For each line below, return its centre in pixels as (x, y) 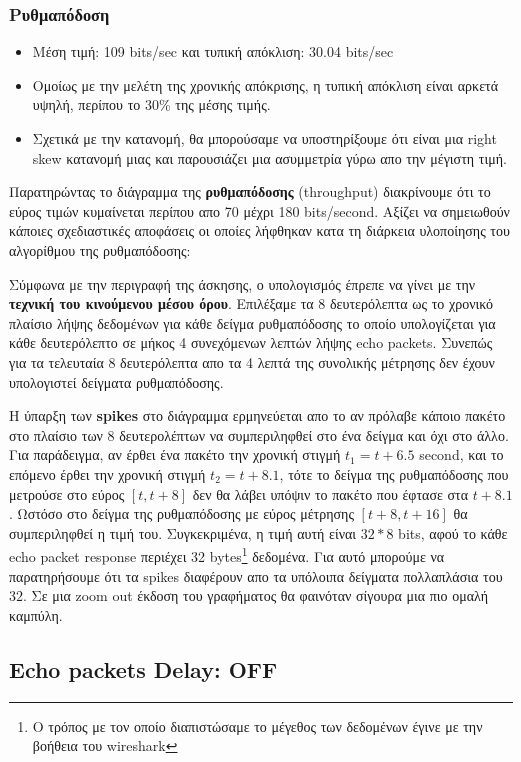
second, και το (461, 454)
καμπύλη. (36, 614)
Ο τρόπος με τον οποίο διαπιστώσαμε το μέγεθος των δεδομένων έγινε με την (257, 725)
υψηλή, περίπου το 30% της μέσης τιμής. (151, 104)
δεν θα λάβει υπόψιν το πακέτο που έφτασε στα (330, 493)
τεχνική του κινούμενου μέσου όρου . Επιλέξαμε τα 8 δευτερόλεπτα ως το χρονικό (251, 303)
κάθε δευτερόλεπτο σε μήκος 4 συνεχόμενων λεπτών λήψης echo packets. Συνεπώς (251, 342)
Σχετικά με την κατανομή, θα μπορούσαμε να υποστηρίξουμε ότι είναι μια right (264, 138)
